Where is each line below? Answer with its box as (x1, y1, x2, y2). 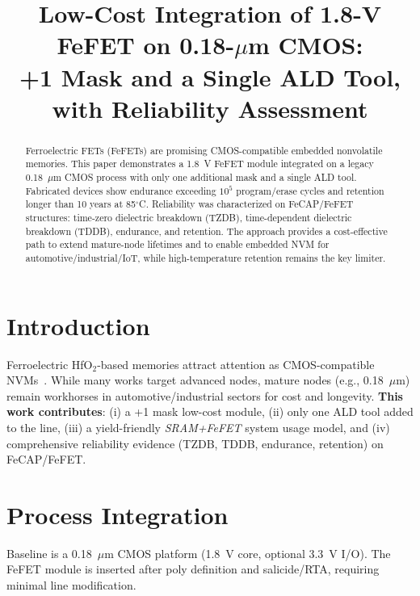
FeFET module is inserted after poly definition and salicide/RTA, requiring (6, 560, 380, 577)
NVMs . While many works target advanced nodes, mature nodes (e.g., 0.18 (6, 371, 384, 388)
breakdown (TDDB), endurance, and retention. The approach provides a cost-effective (25, 224, 388, 237)
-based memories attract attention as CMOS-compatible (97, 355, 375, 372)
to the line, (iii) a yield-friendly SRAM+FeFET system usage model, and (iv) (6, 418, 390, 435)
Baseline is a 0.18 (6, 544, 92, 561)
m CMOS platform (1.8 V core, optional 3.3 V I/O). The (104, 544, 391, 561)
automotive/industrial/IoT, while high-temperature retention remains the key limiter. (25, 250, 386, 264)
